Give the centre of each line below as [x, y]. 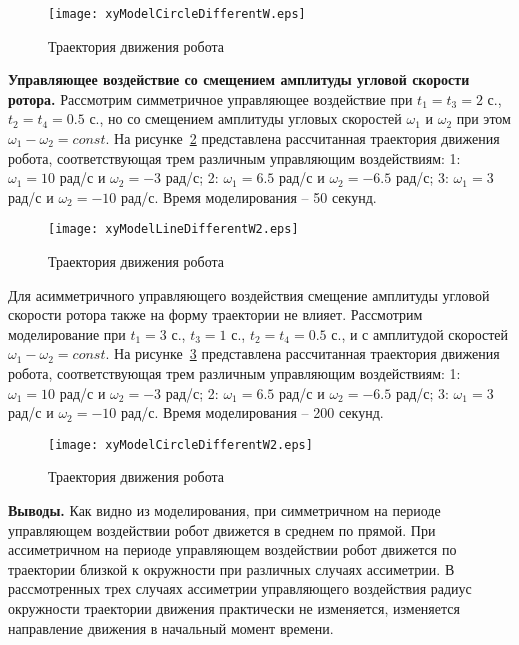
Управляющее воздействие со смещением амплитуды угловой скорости [239, 79]
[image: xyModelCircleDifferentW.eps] [177, 14]
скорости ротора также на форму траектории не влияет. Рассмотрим [215, 314]
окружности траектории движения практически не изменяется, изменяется [234, 608]
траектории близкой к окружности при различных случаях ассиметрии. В [231, 568]
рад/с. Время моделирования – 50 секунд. [249, 196]
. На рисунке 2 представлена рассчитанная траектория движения [302, 138]
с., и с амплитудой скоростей [420, 333]
